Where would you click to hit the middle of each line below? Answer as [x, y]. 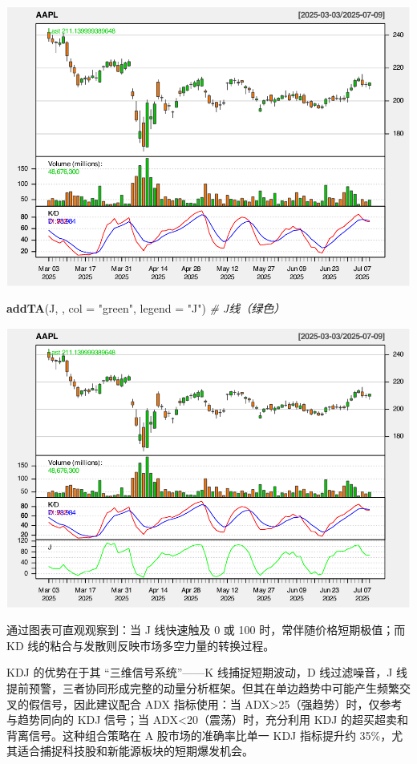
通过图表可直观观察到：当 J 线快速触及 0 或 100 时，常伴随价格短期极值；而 [206, 630]
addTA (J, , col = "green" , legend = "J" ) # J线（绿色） [146, 308]
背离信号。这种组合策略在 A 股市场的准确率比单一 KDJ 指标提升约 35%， [199, 735]
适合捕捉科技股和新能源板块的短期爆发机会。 [135, 751]
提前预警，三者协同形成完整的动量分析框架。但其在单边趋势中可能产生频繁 [203, 687]
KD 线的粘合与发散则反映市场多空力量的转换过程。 [141, 645]
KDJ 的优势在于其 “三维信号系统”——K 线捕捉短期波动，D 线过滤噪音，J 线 [207, 672]
